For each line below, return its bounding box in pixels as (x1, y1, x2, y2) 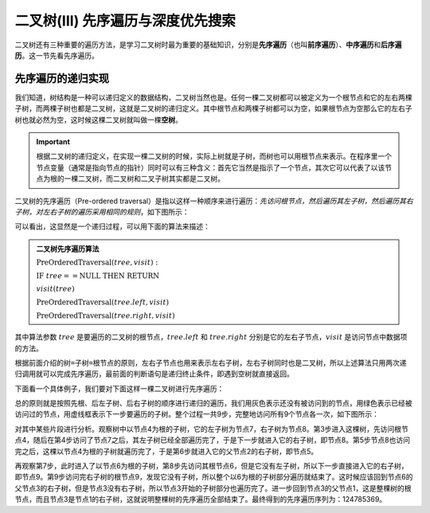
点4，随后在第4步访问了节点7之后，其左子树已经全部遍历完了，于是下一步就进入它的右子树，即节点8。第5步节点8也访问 (14, 435, 410, 445)
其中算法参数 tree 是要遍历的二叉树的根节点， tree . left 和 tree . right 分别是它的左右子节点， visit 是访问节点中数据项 (14, 332, 408, 342)
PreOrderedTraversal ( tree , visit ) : (36, 258, 158, 267)
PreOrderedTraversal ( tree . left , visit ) (36, 297, 170, 307)
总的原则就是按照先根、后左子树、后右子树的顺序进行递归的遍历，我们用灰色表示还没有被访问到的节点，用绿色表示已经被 (14, 398, 412, 408)
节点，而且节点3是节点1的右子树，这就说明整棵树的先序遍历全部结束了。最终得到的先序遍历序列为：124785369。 (14, 495, 387, 504)
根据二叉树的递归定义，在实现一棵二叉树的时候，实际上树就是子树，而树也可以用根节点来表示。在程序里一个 (36, 151, 392, 161)
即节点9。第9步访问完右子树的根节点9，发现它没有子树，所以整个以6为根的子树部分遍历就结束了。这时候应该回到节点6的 (14, 472, 413, 482)
